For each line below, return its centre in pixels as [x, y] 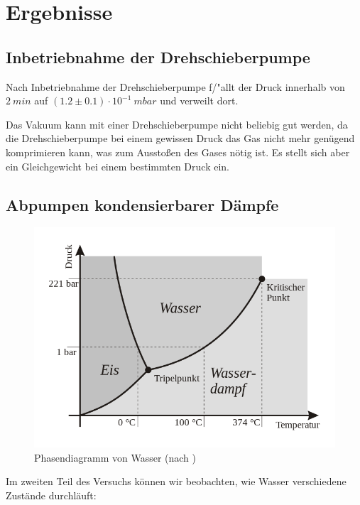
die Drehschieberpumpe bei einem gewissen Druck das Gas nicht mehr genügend [180, 138]
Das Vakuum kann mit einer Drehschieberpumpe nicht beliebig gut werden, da [177, 124]
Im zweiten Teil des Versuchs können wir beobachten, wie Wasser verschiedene [176, 481]
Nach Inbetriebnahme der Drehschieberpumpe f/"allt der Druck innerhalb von [175, 86]
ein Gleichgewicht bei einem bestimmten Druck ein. [118, 166]
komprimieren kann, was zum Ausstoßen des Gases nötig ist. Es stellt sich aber [178, 152]
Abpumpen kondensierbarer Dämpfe [142, 204]
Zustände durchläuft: [51, 495]
